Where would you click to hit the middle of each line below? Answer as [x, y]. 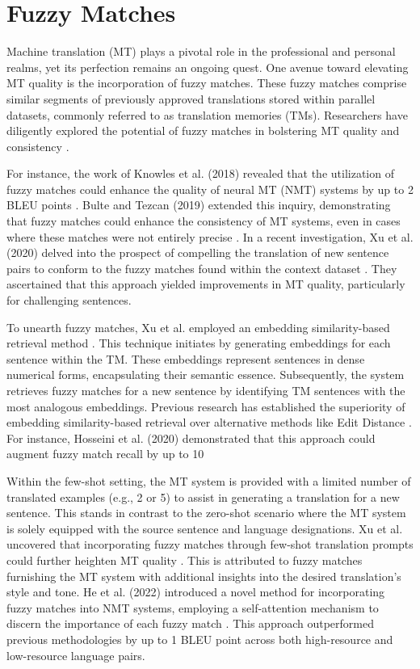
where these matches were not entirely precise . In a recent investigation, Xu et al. [210, 236]
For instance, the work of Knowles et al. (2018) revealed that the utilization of [200, 173]
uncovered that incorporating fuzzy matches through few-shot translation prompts [210, 544]
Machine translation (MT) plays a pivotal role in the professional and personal [201, 51]
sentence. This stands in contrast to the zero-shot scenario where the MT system [206, 513]
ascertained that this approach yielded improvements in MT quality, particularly [206, 284]
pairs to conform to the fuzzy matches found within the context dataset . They [202, 268]
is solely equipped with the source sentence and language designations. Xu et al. [205, 528]
